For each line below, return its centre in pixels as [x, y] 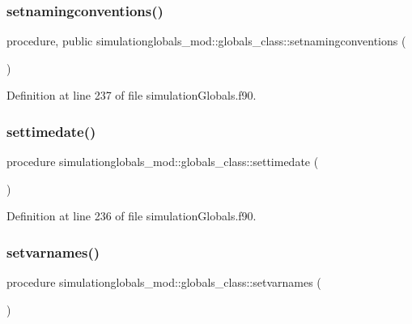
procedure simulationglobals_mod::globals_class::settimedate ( [163, 162]
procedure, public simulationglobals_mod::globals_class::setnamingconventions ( [206, 41]
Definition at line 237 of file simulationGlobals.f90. [132, 95]
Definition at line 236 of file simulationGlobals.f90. [132, 216]
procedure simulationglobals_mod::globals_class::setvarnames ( [164, 282]
